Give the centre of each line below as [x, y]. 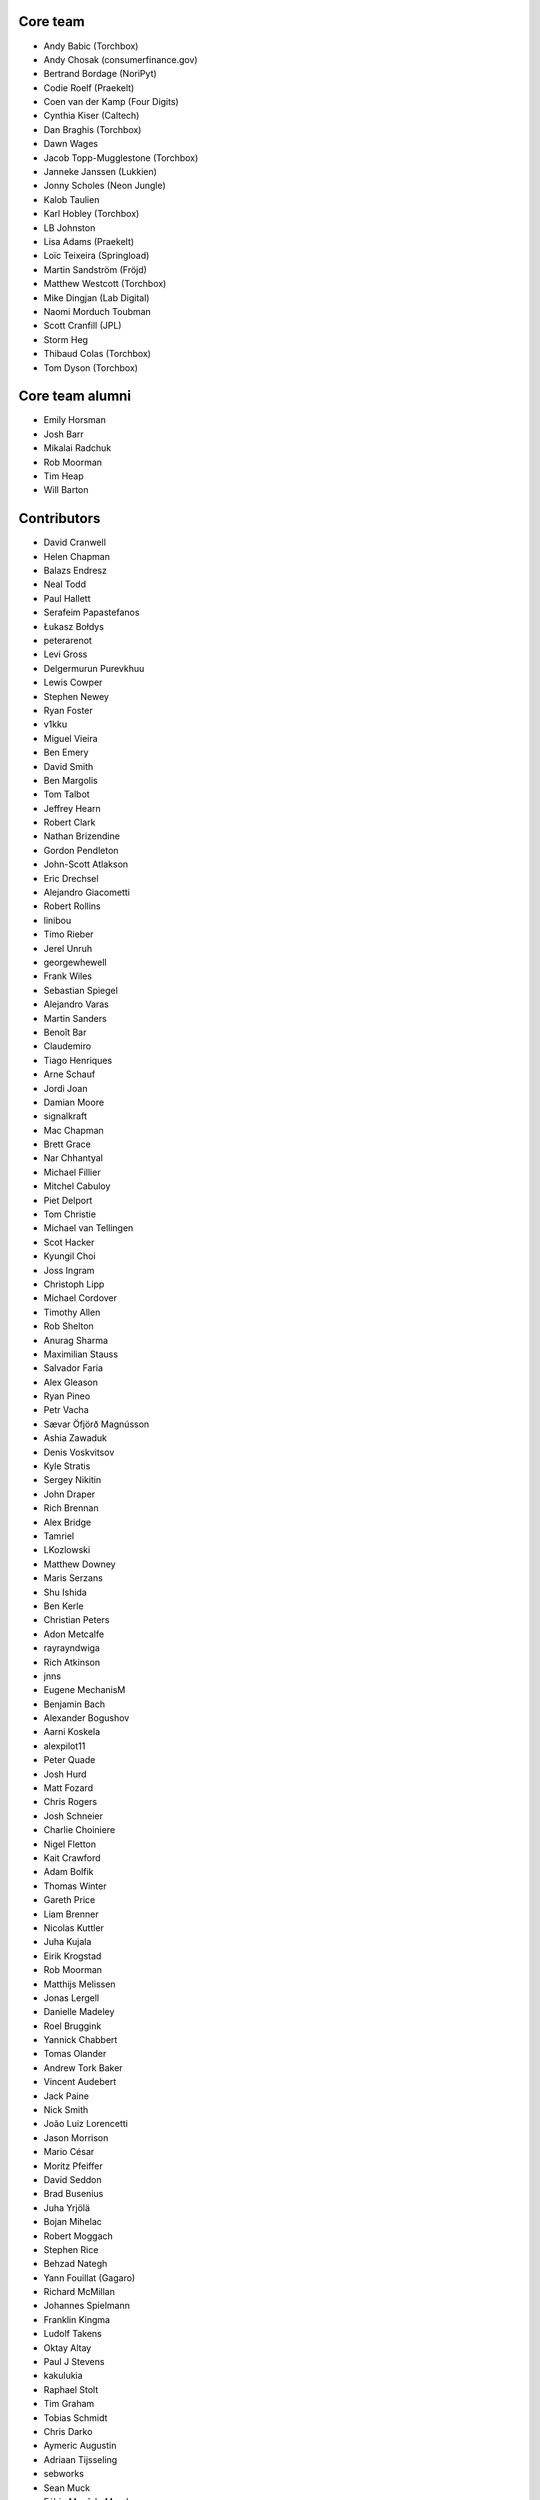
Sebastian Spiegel [81, 990]
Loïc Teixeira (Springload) [96, 256]
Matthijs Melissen [79, 1984]
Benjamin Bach [74, 1704]
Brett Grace [67, 1144]
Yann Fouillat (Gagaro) [89, 2277]
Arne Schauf [69, 1074]
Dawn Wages [71, 144]
